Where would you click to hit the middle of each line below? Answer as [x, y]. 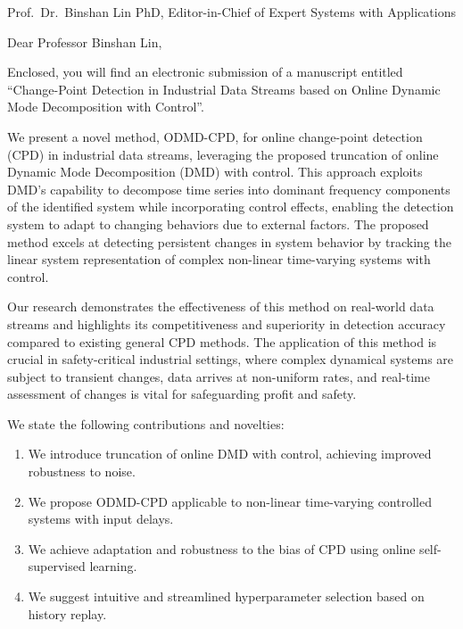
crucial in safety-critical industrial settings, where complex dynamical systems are [231, 359]
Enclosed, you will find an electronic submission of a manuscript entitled [205, 72]
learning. [113, 566]
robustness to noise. [82, 472]
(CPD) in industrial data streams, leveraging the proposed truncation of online [223, 154]
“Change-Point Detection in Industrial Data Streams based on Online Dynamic [224, 89]
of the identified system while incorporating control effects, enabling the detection [231, 207]
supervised [57, 566]
